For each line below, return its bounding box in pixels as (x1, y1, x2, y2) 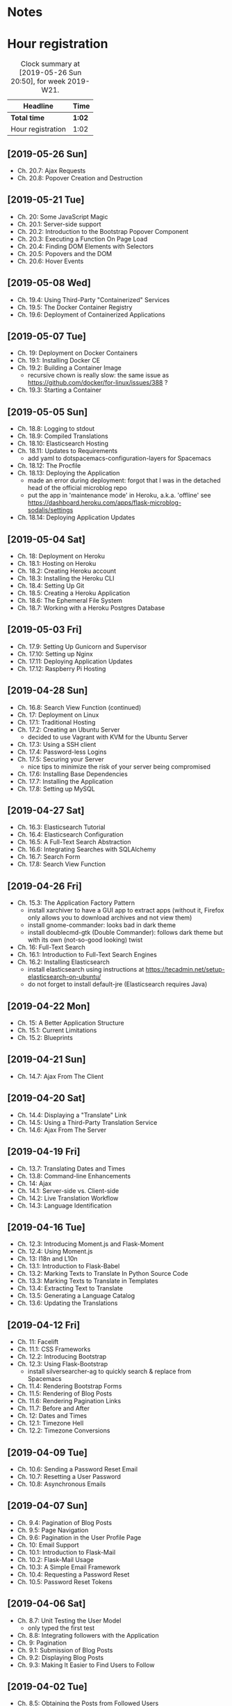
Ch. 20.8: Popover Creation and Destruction (17, 173, 143, 182)
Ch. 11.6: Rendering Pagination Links (17, 1397, 122, 1405)
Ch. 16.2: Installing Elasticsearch (17, 958, 110, 966)
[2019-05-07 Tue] (7, 330, 87, 342)
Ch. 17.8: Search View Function (17, 860, 106, 869)
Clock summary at (20, 59, 81, 69)
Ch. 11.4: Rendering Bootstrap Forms (17, 1382, 122, 1391)
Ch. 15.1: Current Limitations (17, 1026, 97, 1034)
